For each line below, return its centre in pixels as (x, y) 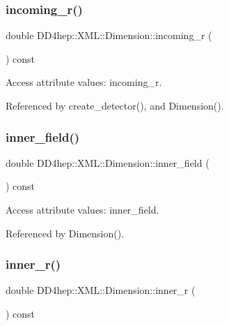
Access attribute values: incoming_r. (84, 82)
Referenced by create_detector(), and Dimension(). (115, 105)
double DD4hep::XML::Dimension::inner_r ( (101, 290)
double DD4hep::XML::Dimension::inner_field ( (108, 162)
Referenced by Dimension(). (65, 233)
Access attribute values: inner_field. (82, 209)
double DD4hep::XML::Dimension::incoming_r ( (109, 35)
